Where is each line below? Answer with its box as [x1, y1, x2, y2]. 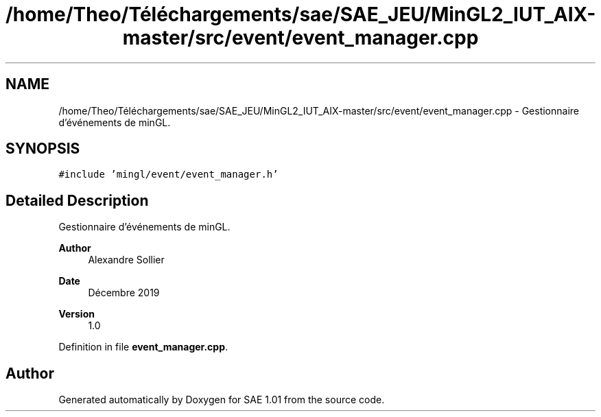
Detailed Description [5, 191, 149, 209]
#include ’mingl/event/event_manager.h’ [58, 169, 279, 180]
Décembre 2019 [88, 287, 160, 299]
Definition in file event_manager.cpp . [58, 341, 228, 353]
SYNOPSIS [5, 140, 80, 158]
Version [58, 308, 95, 320]
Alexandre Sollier [88, 254, 165, 266]
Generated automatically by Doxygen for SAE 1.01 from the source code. [58, 394, 385, 406]
